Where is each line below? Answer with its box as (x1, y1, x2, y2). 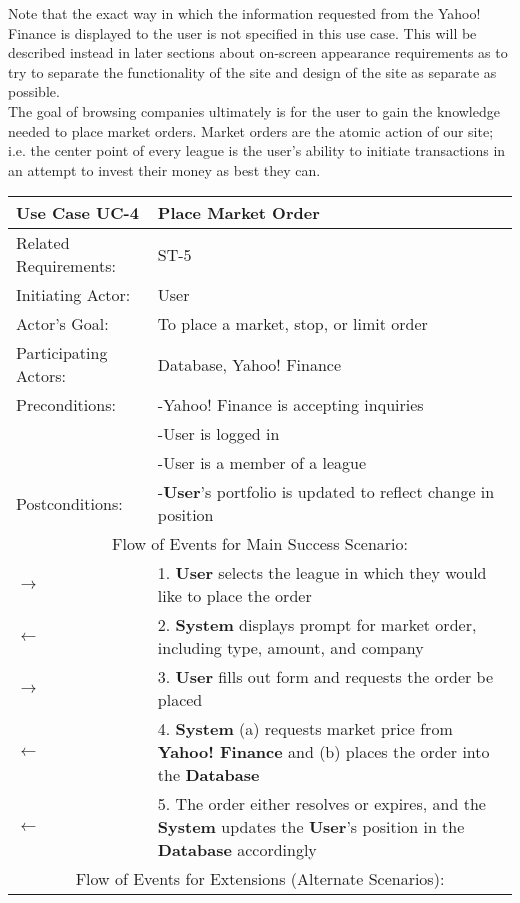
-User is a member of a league (157, 451, 367, 475)
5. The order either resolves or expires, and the (157, 792, 486, 816)
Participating (16, 341, 108, 365)
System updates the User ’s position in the (157, 815, 465, 839)
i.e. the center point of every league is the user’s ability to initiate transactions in (8, 140, 506, 161)
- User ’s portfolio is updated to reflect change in (157, 480, 495, 504)
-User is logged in (157, 422, 280, 446)
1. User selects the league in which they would (157, 561, 487, 585)
